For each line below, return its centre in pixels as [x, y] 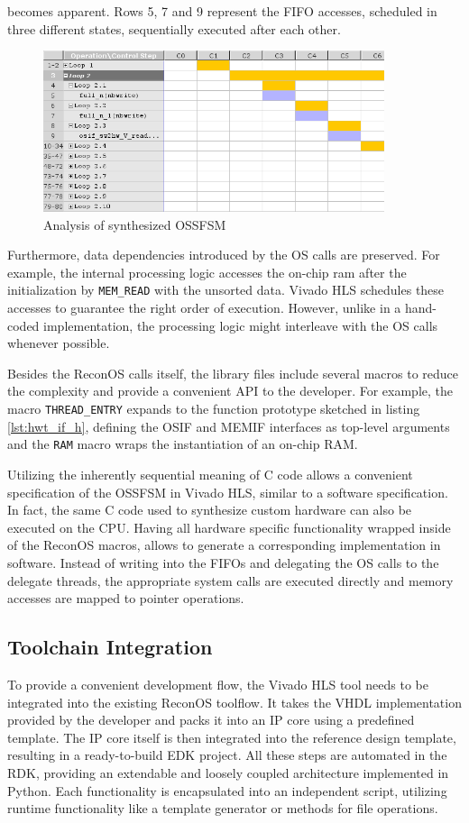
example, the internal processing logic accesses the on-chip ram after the [207, 272]
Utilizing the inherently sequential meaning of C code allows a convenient [210, 474]
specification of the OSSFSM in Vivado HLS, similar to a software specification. [228, 492]
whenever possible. [59, 343]
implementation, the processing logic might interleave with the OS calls [241, 325]
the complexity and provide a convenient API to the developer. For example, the [230, 391]
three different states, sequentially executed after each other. [174, 28]
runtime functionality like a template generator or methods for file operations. [223, 808]
